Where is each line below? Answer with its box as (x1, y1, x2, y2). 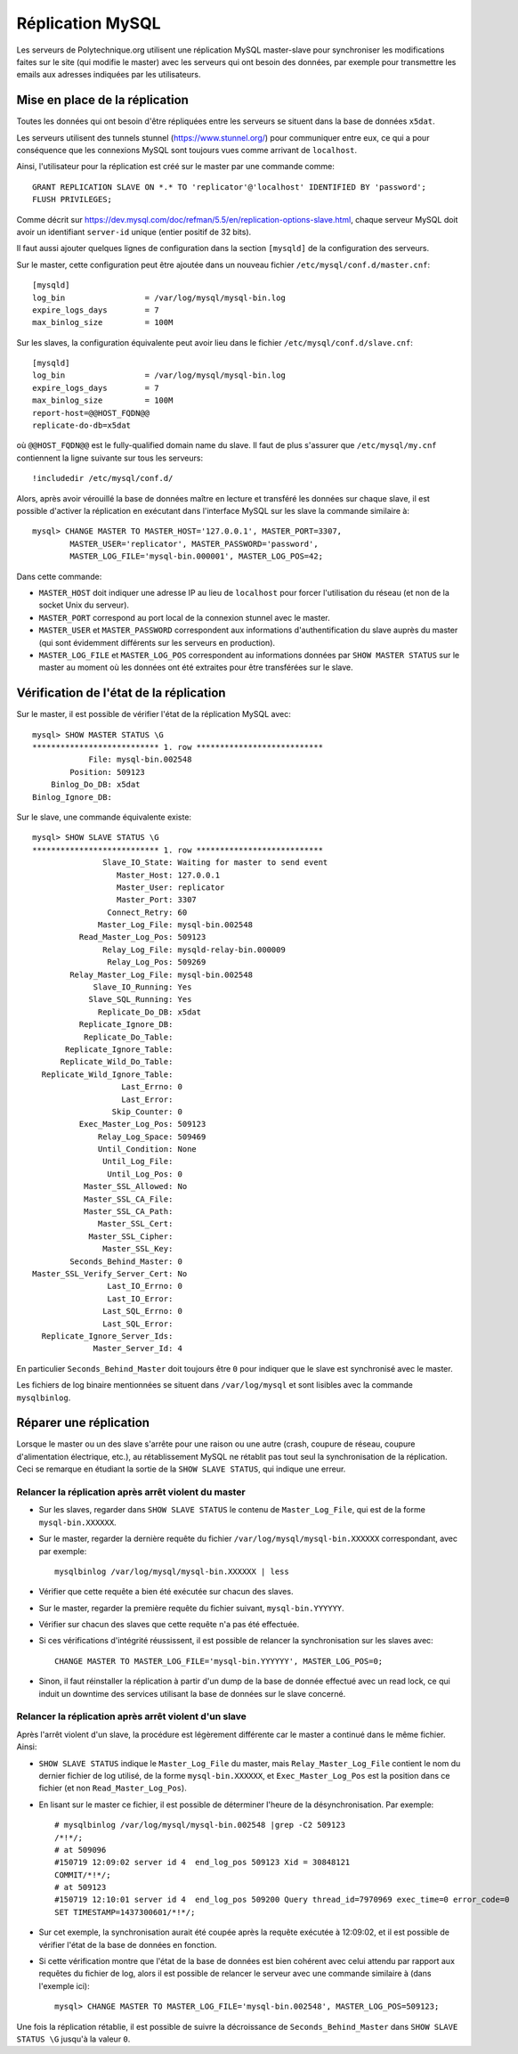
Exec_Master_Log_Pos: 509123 (78, 1119, 206, 1129)
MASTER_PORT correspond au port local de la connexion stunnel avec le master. (38, 612, 330, 623)
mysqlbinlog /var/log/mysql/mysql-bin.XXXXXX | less (54, 1566, 289, 1577)
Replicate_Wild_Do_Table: (60, 1056, 174, 1067)
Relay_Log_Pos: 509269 (107, 958, 206, 967)
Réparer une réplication (16, 1415, 150, 1430)
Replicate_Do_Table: (83, 1031, 174, 1042)
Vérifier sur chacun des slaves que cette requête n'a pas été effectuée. (38, 1619, 300, 1630)
